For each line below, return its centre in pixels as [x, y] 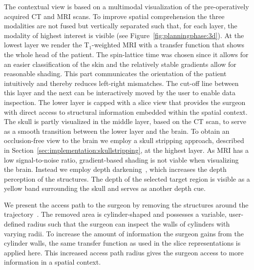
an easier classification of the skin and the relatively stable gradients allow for [120, 64]
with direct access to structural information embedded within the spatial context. [126, 112]
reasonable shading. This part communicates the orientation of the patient [115, 73]
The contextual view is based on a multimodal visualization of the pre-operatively [127, 6]
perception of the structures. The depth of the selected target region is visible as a [127, 178]
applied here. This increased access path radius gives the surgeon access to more [124, 252]
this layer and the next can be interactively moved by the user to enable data [120, 93]
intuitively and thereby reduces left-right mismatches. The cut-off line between [121, 83]
